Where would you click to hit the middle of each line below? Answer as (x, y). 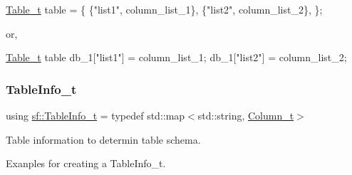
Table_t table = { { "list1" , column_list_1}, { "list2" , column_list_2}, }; (164, 9)
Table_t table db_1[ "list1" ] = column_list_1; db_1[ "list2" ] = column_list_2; (176, 57)
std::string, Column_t (246, 115)
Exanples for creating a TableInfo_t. (86, 163)
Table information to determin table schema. (103, 139)
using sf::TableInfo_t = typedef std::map (95, 115)
